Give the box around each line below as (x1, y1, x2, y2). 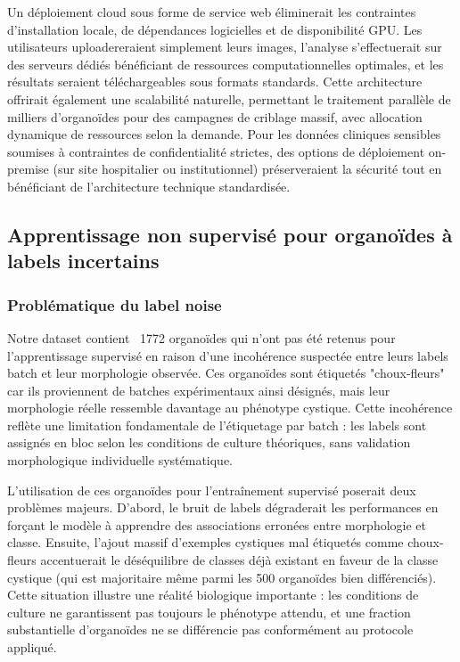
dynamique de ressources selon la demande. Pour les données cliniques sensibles (7, 125, 441, 143)
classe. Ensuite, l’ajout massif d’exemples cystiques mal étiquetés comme (7, 533, 404, 552)
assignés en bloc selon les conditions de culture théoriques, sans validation (7, 433, 411, 452)
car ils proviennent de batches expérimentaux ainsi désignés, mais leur (7, 380, 390, 399)
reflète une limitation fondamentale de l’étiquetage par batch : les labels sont (7, 415, 427, 434)
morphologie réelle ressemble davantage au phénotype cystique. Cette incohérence (7, 398, 453, 417)
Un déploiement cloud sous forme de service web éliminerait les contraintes (7, 3, 416, 20)
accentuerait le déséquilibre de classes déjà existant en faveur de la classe (40, 551, 439, 569)
